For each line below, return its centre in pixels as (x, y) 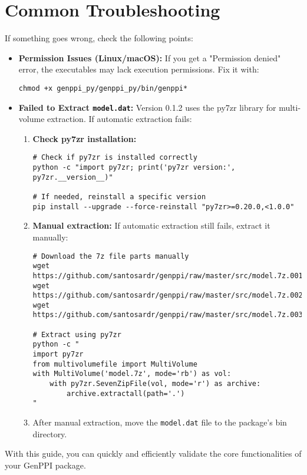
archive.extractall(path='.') (126, 393)
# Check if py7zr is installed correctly (115, 158)
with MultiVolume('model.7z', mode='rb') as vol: (132, 374)
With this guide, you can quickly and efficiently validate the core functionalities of (153, 453)
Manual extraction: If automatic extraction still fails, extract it (151, 225)
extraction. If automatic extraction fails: (120, 119)
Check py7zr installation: (85, 138)
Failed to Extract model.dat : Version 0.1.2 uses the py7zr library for (147, 107)
